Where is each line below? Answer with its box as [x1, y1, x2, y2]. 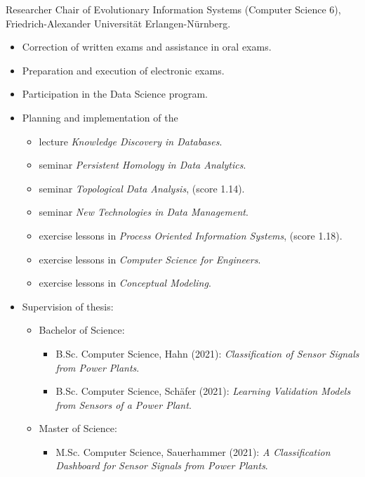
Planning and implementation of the [22, 110, 178, 124]
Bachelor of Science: [39, 322, 125, 337]
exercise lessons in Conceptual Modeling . [39, 275, 211, 290]
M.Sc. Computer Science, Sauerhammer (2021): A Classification [55, 444, 331, 459]
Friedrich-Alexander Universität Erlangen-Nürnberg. [6, 15, 231, 30]
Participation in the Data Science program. [22, 86, 208, 101]
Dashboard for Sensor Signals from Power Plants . [55, 458, 268, 473]
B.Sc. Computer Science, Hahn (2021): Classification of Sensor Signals [55, 346, 359, 360]
